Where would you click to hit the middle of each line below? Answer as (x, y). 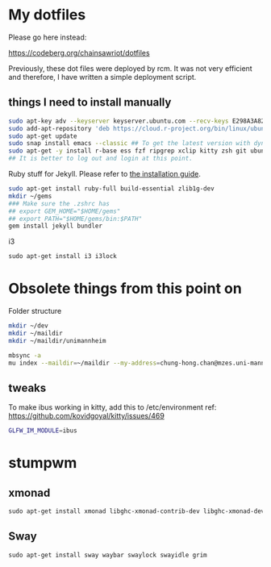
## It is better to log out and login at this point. (101, 159)
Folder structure (35, 311)
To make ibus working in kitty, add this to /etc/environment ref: (113, 407)
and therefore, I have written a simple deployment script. (102, 77)
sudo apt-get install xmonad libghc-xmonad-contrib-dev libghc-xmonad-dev (137, 511)
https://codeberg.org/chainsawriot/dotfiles (79, 52)
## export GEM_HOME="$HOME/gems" (65, 211)
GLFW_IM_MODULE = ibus (43, 431)
